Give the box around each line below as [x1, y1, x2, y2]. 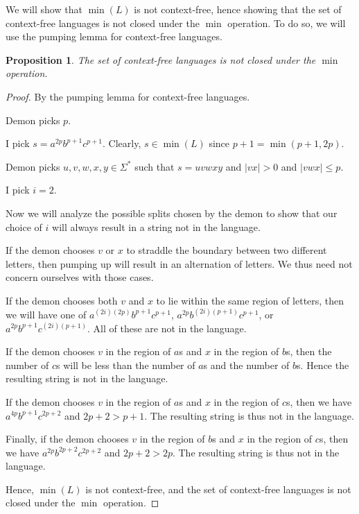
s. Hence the [297, 357, 349, 372]
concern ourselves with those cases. [6, 270, 154, 284]
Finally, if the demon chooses [6, 431, 129, 446]
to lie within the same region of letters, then [156, 293, 344, 307]
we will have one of [6, 307, 87, 321]
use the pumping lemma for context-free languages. [6, 29, 222, 44]
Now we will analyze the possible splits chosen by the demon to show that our [6, 205, 338, 220]
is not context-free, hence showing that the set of [134, 2, 342, 16]
